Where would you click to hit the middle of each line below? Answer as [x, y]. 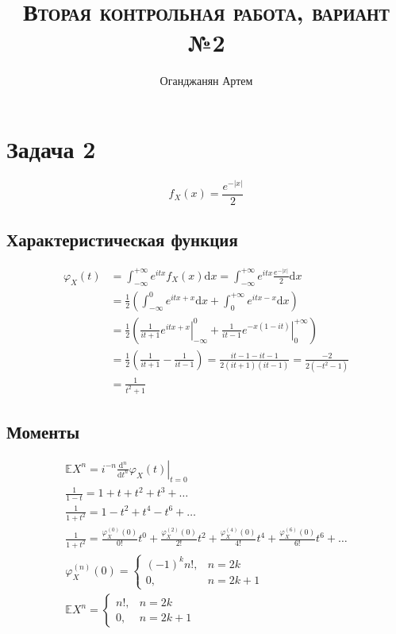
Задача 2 [51, 148]
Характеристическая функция [122, 240]
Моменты [43, 431]
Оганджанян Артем [206, 81]
